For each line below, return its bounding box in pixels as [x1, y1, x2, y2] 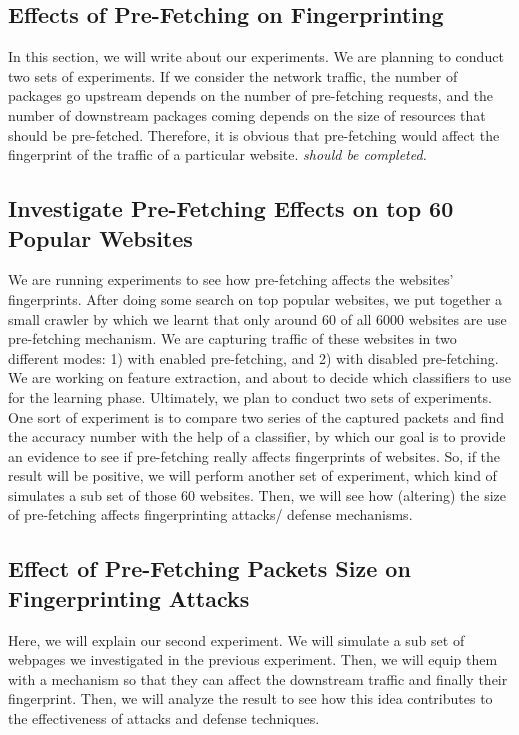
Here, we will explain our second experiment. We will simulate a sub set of [8, 629, 465, 650]
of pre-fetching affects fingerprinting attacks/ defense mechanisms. [8, 504, 413, 525]
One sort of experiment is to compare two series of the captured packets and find [8, 406, 504, 427]
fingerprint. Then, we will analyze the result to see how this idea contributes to [8, 688, 493, 709]
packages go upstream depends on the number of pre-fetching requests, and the [8, 85, 494, 106]
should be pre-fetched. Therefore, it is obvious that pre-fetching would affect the [8, 124, 500, 145]
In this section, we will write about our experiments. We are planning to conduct [8, 46, 504, 67]
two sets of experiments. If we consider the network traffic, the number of [8, 65, 458, 86]
